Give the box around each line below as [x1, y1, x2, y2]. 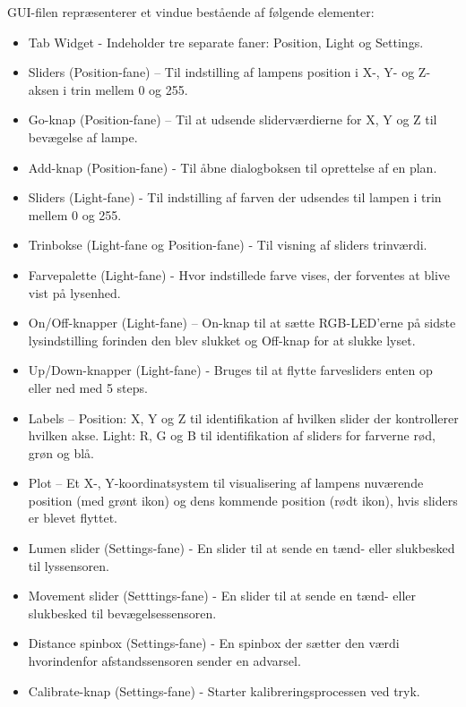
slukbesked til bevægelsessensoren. [28, 603, 217, 622]
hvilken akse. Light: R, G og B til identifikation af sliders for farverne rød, [28, 426, 436, 445]
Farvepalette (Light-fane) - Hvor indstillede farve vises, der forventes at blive [28, 265, 451, 284]
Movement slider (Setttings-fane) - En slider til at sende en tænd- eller [28, 586, 417, 605]
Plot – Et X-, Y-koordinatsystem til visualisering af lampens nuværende [28, 473, 424, 492]
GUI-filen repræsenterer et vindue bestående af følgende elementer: [7, 3, 375, 21]
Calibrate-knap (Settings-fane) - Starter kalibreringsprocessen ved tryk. [28, 681, 420, 700]
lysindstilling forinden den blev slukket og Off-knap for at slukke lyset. [28, 330, 416, 349]
